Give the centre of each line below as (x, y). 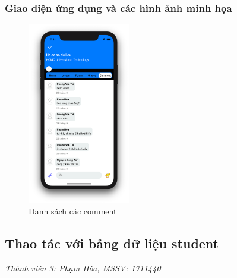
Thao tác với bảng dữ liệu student (112, 243)
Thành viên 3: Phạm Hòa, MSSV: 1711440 (83, 268)
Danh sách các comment (73, 211)
